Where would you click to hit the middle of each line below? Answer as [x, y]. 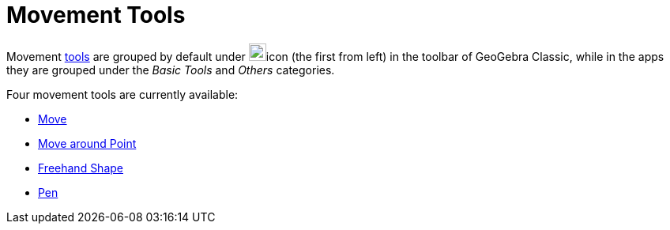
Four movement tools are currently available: [122, 94]
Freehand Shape [81, 168]
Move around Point [87, 143]
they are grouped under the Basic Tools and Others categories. [171, 70]
